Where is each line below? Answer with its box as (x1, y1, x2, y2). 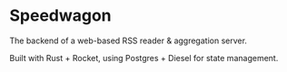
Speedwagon (9, 5, 112, 26)
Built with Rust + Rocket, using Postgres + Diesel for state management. (9, 52, 279, 63)
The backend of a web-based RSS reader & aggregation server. (9, 35, 248, 46)
